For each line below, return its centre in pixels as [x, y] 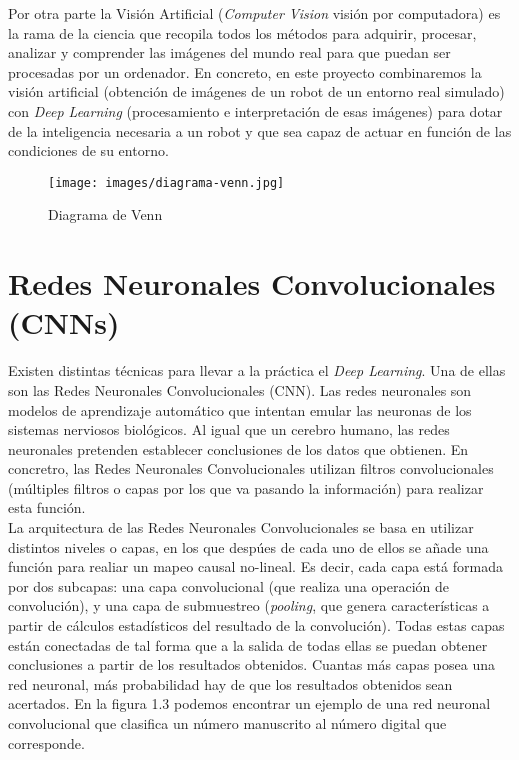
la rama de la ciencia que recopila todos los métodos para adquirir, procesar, [242, 32]
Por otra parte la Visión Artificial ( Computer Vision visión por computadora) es [254, 13]
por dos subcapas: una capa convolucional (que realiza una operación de [228, 585]
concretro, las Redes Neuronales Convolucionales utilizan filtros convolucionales [251, 468]
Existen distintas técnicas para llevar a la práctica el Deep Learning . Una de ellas [257, 370]
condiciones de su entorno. [88, 150]
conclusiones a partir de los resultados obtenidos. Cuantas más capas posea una [251, 664]
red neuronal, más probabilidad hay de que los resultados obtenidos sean [230, 683]
